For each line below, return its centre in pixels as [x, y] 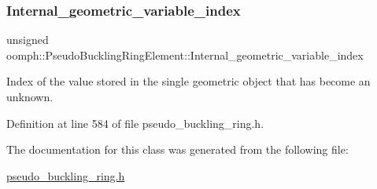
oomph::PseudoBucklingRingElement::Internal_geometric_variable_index [185, 55]
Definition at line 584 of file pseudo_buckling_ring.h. [135, 123]
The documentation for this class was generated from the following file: [177, 149]
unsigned [28, 40]
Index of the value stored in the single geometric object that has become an [188, 81]
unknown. [30, 96]
